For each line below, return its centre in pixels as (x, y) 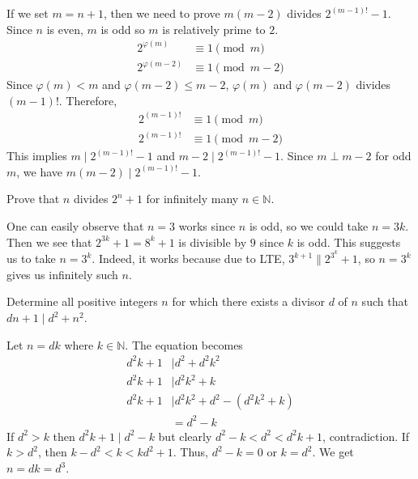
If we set (28, 13)
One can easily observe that (75, 226)
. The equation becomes (184, 344)
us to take (31, 259)
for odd (393, 156)
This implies (37, 156)
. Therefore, (88, 100)
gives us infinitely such (62, 274)
